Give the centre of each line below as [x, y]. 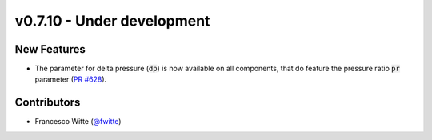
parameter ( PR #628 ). [71, 79]
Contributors [48, 103]
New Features [50, 49]
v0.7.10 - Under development [112, 21]
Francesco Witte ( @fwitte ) [78, 122]
